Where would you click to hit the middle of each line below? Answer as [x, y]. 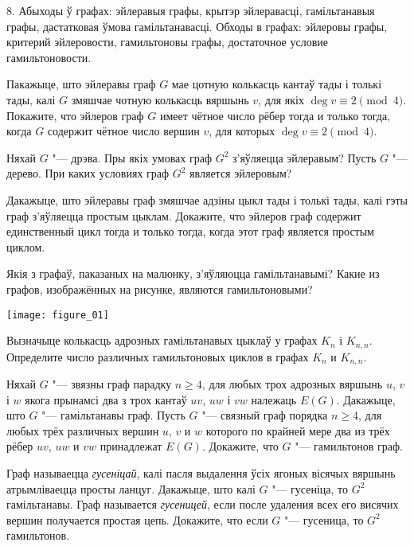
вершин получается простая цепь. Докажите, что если [137, 519]
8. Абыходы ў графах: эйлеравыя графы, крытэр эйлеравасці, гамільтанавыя [191, 10]
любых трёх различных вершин [83, 430]
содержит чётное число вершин [123, 131]
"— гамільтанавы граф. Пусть [113, 415]
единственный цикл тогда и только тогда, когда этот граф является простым [190, 231]
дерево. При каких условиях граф [88, 173]
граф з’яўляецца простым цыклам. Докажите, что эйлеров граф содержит [184, 215]
